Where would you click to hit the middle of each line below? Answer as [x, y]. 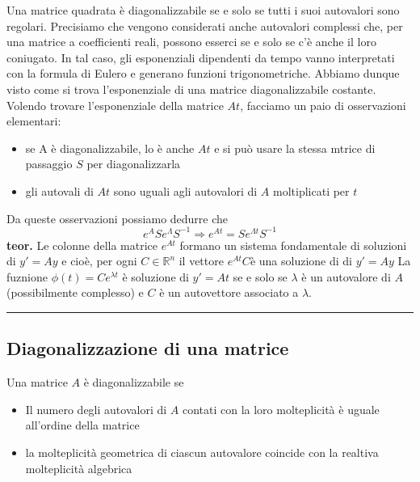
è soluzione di [155, 276]
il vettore [201, 261]
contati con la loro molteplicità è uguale [281, 409]
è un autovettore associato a [229, 292]
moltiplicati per [311, 190]
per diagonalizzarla [134, 164]
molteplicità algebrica [79, 468]
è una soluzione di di [301, 261]
